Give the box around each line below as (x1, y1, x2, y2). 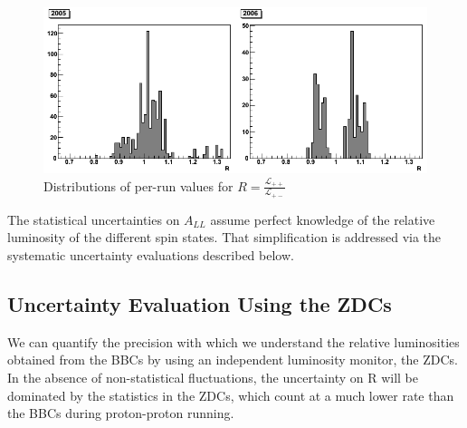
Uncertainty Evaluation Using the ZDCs (7, 290, 392, 317)
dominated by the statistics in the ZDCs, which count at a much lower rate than (7, 385, 454, 404)
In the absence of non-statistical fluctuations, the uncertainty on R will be (7, 368, 418, 386)
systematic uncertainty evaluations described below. (7, 246, 294, 265)
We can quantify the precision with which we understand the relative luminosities (7, 332, 460, 351)
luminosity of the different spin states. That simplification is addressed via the (7, 228, 442, 247)
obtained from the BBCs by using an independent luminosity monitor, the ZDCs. (7, 350, 458, 369)
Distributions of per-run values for (43, 176, 233, 195)
